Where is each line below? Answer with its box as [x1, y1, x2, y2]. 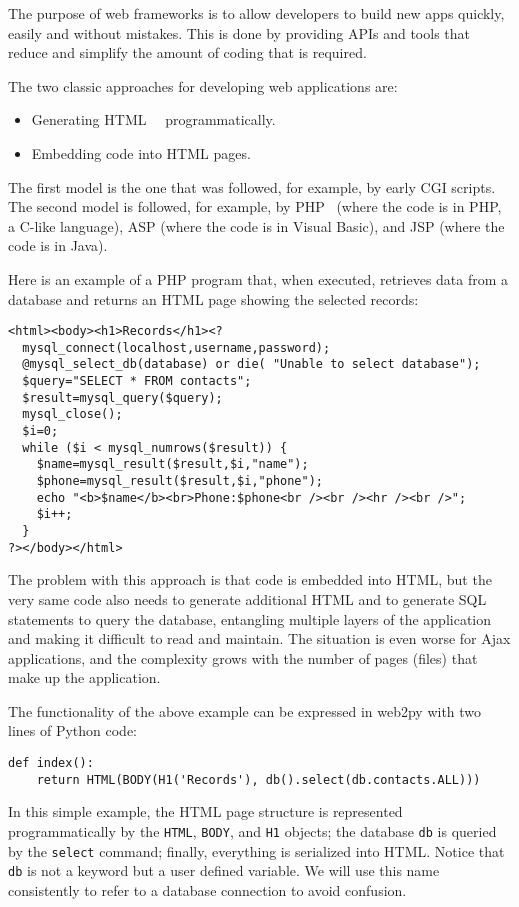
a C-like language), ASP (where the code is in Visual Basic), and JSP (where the [8, 215, 505, 236]
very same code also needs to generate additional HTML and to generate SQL [8, 588, 487, 609]
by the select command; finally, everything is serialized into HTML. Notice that [8, 840, 505, 861]
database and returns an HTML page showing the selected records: [8, 288, 419, 309]
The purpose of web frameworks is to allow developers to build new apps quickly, [8, 3, 505, 23]
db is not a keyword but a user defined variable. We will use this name [8, 860, 440, 881]
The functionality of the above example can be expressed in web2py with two [8, 700, 482, 721]
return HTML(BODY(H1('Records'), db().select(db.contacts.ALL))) [36, 772, 481, 787]
